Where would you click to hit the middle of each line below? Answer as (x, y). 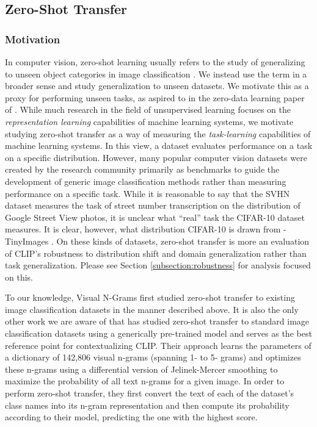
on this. (19, 277)
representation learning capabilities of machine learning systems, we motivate (149, 121)
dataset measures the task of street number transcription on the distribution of (153, 205)
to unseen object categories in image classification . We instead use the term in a (156, 74)
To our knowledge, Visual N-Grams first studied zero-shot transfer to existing (150, 297)
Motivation (33, 39)
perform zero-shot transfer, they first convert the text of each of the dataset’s (150, 393)
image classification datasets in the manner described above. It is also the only (152, 309)
